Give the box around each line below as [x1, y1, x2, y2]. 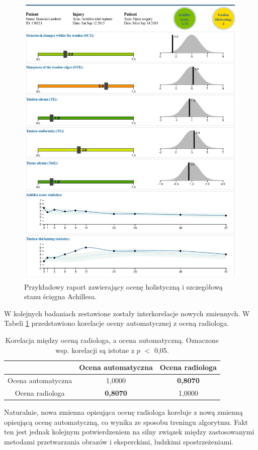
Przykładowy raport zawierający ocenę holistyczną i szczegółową [24, 281, 223, 292]
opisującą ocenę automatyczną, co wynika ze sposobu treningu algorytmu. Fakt [4, 416, 248, 427]
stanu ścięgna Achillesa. [24, 291, 97, 302]
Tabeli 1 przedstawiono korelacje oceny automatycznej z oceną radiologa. [4, 318, 229, 328]
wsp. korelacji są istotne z [55, 344, 135, 355]
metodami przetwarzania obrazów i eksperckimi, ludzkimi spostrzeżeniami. [4, 436, 234, 446]
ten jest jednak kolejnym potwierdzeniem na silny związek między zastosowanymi [4, 426, 254, 437]
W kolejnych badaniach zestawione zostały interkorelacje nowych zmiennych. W [4, 308, 250, 318]
